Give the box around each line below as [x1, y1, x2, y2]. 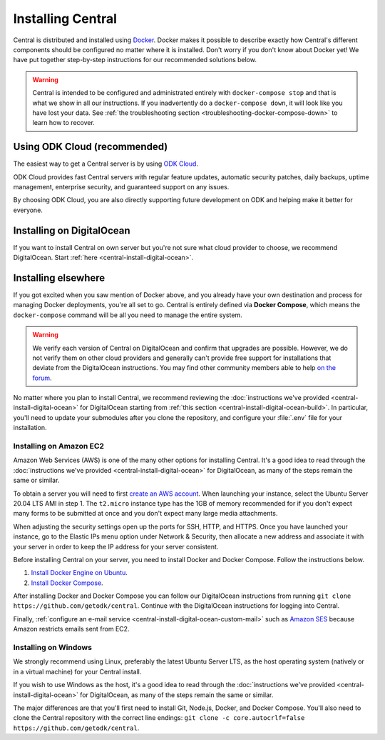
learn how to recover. [32, 119, 96, 127]
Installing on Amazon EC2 [13, 441, 105, 451]
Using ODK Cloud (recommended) [13, 141, 168, 153]
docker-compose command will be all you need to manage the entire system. [13, 311, 242, 319]
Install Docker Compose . [31, 579, 103, 587]
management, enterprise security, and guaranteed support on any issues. [13, 182, 230, 191]
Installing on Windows [13, 643, 93, 653]
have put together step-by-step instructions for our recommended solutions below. [13, 56, 257, 64]
